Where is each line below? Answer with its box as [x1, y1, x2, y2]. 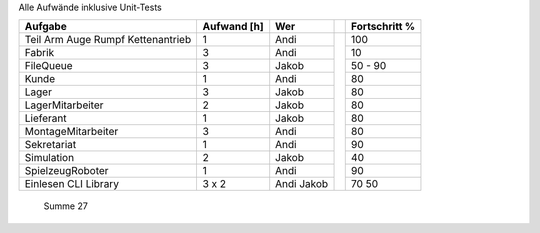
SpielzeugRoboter [24, 164, 109, 178]
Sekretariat [24, 138, 77, 152]
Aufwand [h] [202, 20, 264, 34]
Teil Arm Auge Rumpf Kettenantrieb [24, 33, 192, 47]
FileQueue [24, 59, 74, 73]
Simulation [24, 151, 75, 165]
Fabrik [24, 46, 55, 60]
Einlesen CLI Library [24, 177, 120, 191]
